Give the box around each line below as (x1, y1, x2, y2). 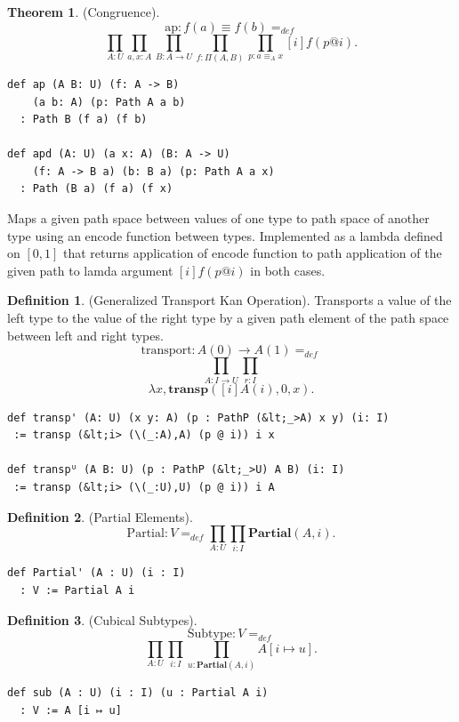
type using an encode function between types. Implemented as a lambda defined (7, 226, 443, 245)
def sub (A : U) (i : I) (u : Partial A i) (7, 686, 269, 700)
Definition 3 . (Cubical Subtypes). (7, 610, 197, 629)
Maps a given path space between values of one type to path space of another (7, 209, 430, 228)
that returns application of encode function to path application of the (63, 244, 442, 262)
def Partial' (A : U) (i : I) (7, 566, 186, 580)
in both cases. (250, 261, 326, 279)
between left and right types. (7, 325, 164, 344)
